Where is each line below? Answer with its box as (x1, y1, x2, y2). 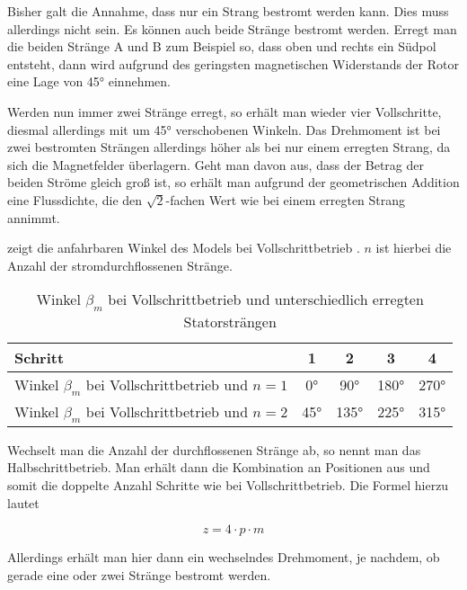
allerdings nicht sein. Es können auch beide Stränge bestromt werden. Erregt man (7, 19, 457, 38)
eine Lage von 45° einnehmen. (7, 72, 171, 91)
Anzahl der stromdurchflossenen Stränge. (7, 255, 233, 274)
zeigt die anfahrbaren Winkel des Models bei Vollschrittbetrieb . (7, 238, 360, 257)
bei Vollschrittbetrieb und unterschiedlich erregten (108, 289, 424, 310)
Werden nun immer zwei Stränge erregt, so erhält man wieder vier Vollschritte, (7, 102, 442, 121)
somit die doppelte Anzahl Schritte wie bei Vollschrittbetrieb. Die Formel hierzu (7, 476, 449, 495)
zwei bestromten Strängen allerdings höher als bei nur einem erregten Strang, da (7, 138, 451, 156)
